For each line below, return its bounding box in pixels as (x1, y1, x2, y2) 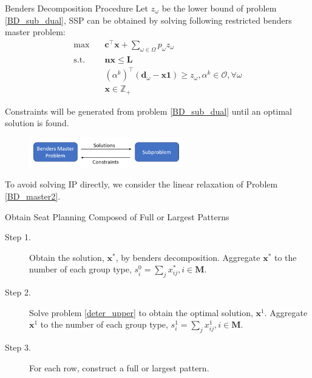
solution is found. (5, 116, 69, 129)
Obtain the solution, (29, 251, 104, 263)
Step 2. (5, 286, 31, 299)
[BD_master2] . (5, 189, 61, 202)
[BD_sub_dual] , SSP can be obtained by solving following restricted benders (5, 13, 292, 26)
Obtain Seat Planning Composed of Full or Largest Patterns (5, 210, 229, 223)
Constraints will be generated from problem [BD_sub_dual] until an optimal (5, 104, 292, 117)
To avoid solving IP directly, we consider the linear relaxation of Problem (5, 178, 278, 191)
